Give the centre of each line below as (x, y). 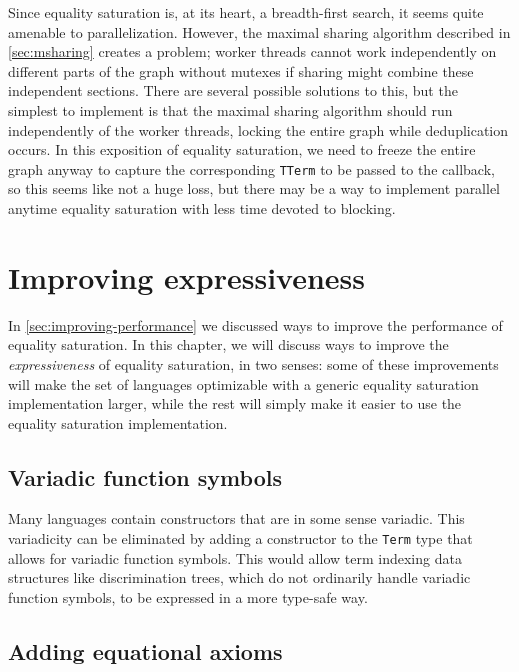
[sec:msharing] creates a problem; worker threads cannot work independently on (252, 51)
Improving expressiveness (187, 276)
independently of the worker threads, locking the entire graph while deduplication (258, 129)
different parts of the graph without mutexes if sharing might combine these (241, 70)
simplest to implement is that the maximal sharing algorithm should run (230, 109)
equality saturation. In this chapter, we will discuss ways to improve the (228, 344)
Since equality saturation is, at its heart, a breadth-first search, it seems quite (246, 12)
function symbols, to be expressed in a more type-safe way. (188, 596)
